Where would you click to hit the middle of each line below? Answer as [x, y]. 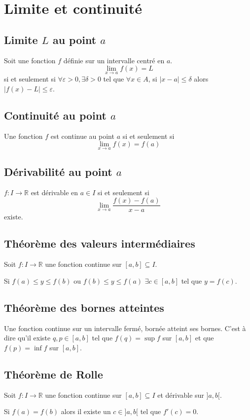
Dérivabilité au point [58, 171]
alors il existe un [86, 411]
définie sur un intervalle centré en [114, 60]
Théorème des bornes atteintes [84, 307]
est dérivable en [54, 192]
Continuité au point [55, 115]
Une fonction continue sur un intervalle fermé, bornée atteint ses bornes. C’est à [125, 328]
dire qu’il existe [27, 338]
